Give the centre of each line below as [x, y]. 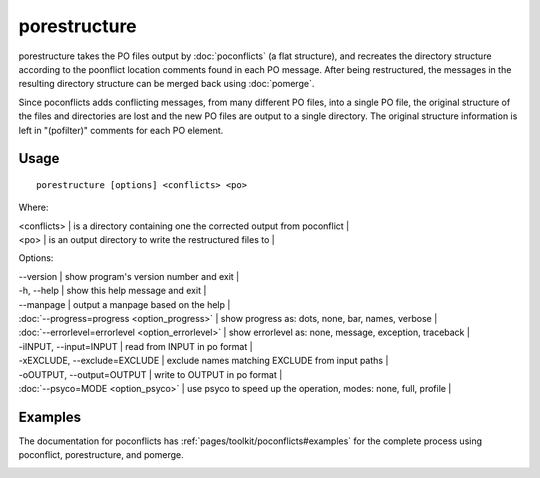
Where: [33, 207]
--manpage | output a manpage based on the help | [124, 304]
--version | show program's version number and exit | [129, 276]
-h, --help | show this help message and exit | [112, 291]
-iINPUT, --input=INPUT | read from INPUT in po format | [136, 346]
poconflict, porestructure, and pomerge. [101, 455]
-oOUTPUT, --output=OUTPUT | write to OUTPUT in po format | [150, 374]
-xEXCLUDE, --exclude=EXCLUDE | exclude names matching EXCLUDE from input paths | [203, 361]
